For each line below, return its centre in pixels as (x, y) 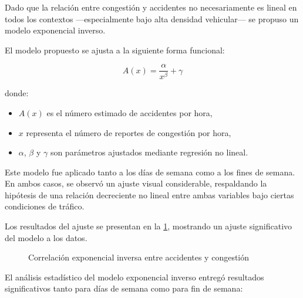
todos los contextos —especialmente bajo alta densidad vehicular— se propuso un (152, 18)
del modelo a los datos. (46, 237)
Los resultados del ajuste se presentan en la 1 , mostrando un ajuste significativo (149, 226)
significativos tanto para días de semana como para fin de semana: (124, 288)
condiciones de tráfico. (45, 206)
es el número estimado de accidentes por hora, (129, 112)
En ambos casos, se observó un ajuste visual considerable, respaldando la (136, 183)
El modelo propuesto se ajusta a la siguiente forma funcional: (115, 50)
